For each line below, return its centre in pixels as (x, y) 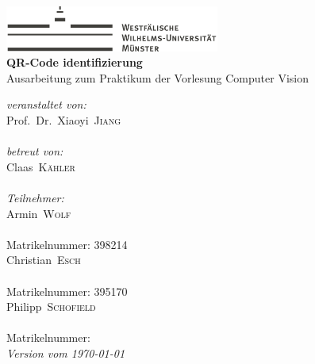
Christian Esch (44, 260)
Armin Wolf (39, 213)
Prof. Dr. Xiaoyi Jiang (64, 120)
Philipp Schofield (51, 307)
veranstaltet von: (46, 104)
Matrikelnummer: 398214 (67, 244)
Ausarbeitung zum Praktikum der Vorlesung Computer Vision (157, 77)
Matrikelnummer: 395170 (67, 291)
